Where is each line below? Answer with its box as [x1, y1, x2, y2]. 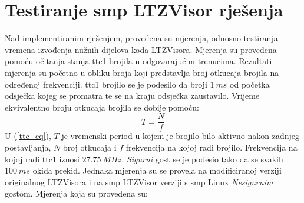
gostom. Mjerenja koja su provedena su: [5, 187, 148, 199]
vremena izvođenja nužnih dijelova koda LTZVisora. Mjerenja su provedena [5, 43, 277, 55]
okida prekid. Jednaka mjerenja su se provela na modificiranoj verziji [32, 164, 282, 177]
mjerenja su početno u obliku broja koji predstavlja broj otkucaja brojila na [5, 66, 279, 78]
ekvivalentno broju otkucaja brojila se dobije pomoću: [5, 101, 199, 113]
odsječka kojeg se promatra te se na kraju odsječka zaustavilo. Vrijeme [5, 89, 260, 102]
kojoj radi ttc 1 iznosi [5, 152, 80, 165]
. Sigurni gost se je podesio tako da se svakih [121, 152, 283, 165]
